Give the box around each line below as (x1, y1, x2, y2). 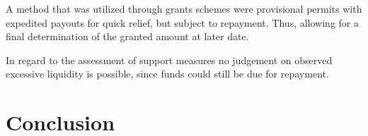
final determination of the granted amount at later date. (6, 29, 249, 44)
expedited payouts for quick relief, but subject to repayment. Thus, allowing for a (6, 15, 359, 30)
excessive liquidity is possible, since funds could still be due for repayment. (6, 66, 329, 81)
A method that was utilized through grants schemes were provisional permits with (6, 1, 362, 16)
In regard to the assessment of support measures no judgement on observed (6, 52, 333, 67)
